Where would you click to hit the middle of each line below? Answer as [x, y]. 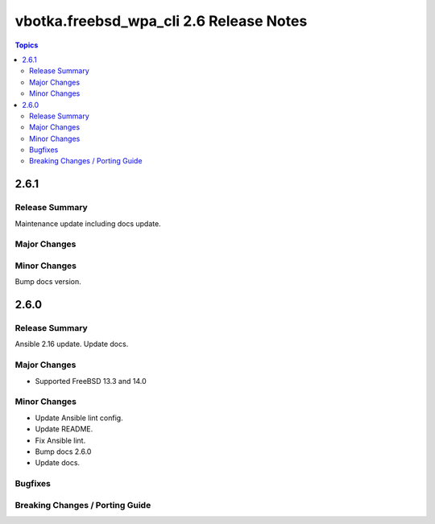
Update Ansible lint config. [79, 418]
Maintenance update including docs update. [88, 223]
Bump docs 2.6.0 [63, 452]
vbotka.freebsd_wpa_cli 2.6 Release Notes [161, 21]
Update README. [64, 429]
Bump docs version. [48, 282]
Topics [27, 45]
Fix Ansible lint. [60, 440]
